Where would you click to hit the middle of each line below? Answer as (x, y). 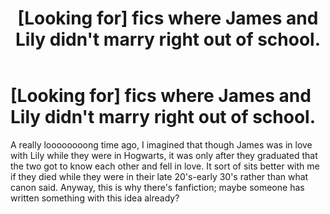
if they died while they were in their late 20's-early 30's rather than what (159, 176)
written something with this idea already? (95, 198)
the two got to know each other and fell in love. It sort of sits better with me (165, 166)
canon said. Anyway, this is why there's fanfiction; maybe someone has (157, 187)
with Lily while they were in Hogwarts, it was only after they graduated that (164, 155)
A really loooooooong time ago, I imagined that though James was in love (161, 144)
